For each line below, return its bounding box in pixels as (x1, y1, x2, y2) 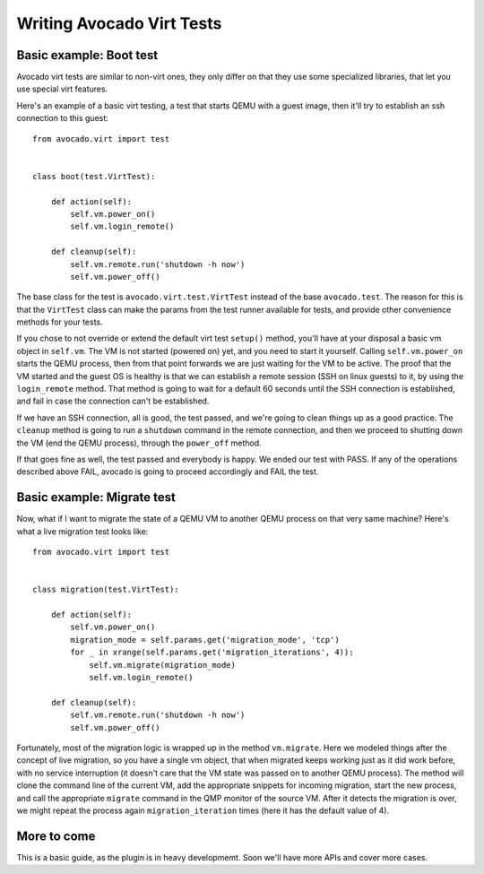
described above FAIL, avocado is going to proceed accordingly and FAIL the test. (16, 466, 319, 477)
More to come (16, 828, 96, 844)
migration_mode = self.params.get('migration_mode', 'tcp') (70, 635, 340, 645)
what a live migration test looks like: (16, 525, 149, 537)
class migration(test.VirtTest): (32, 584, 179, 595)
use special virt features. (16, 83, 108, 94)
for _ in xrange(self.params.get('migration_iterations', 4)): (70, 647, 354, 658)
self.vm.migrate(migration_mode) (89, 660, 237, 670)
